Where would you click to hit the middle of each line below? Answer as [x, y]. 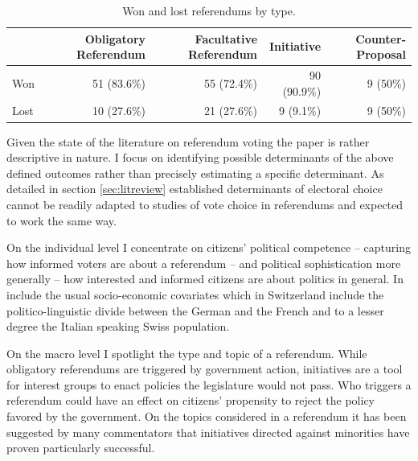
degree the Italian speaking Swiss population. [118, 326]
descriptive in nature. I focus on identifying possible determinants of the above [200, 157]
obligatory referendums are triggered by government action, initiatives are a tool [205, 369]
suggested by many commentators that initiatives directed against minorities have [208, 432]
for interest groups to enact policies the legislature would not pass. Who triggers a [209, 384]
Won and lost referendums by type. [209, 10]
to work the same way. [61, 220]
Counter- [381, 38]
